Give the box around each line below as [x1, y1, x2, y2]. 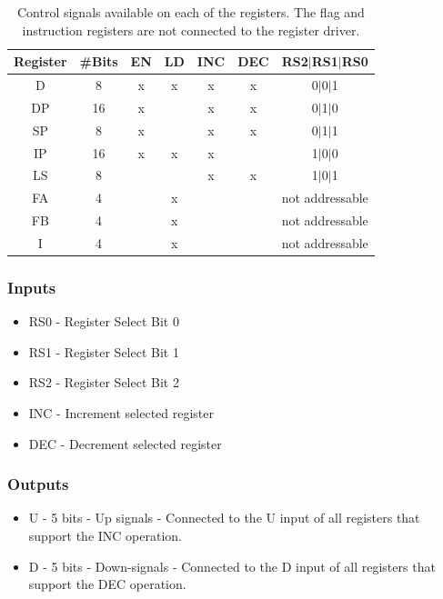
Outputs [7, 473, 69, 495]
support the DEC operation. [28, 574, 186, 594]
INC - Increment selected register [28, 404, 215, 423]
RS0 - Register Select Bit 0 [28, 312, 179, 331]
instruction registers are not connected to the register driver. [22, 20, 360, 39]
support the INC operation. [28, 526, 182, 545]
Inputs [7, 275, 56, 298]
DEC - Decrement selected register [28, 434, 222, 453]
